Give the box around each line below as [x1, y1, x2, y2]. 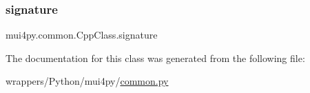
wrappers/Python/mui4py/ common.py [6, 74, 169, 88]
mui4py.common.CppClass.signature [6, 28, 158, 42]
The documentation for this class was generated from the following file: [6, 50, 305, 65]
